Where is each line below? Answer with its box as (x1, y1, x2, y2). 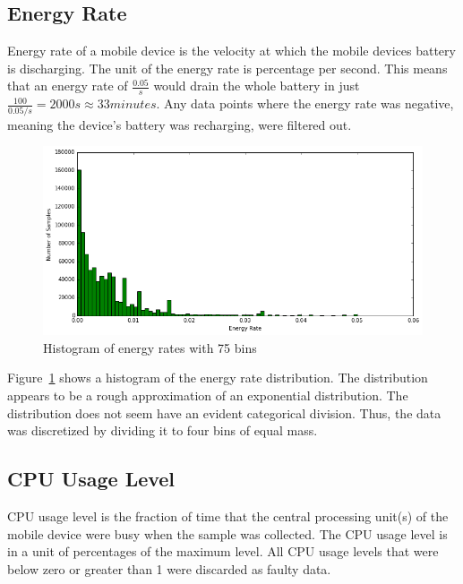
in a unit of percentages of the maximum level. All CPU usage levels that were (7, 542, 439, 561)
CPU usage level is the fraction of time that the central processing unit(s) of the (7, 506, 449, 525)
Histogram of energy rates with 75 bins (43, 338, 257, 356)
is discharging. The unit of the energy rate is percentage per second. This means (7, 58, 448, 77)
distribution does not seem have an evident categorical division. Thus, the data (7, 403, 442, 422)
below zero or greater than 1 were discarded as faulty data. (7, 559, 331, 578)
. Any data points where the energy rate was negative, (156, 94, 454, 113)
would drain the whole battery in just (153, 76, 360, 95)
